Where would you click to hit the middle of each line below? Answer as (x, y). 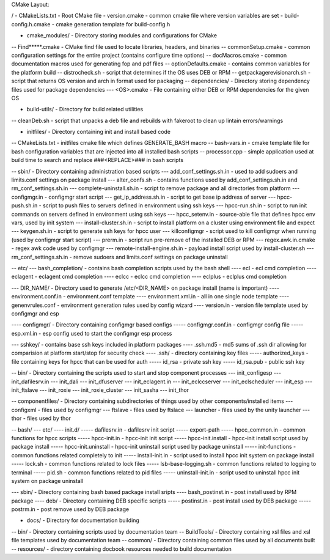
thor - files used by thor (41, 418)
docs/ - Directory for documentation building (83, 520)
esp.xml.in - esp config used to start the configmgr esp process (92, 333)
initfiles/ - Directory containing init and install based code (99, 132)
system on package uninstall (47, 481)
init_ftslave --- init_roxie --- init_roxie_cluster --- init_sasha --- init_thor (100, 390)
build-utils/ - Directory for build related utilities (85, 109)
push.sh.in (24, 205)
